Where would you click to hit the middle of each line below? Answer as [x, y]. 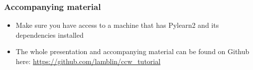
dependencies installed [50, 35]
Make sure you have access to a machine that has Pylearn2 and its [117, 25]
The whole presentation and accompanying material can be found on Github [132, 51]
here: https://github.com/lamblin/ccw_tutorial [88, 61]
